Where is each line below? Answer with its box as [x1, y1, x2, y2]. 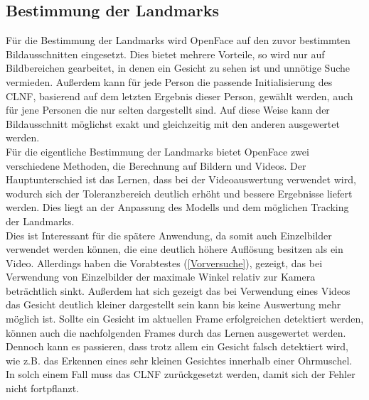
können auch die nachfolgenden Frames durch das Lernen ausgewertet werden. [6, 325, 346, 340]
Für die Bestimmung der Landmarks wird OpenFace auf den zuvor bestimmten [6, 33, 351, 48]
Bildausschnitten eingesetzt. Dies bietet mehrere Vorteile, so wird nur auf [6, 46, 325, 61]
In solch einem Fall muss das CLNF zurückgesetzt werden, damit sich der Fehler [6, 367, 355, 382]
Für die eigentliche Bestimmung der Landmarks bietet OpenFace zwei [6, 144, 309, 158]
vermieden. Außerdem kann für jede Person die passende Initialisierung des [6, 74, 333, 89]
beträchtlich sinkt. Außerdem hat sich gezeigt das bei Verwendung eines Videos [6, 283, 351, 298]
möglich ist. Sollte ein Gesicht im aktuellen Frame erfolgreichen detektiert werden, [6, 311, 364, 326]
